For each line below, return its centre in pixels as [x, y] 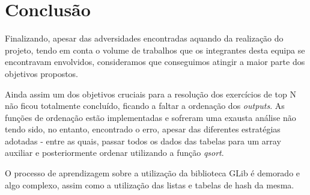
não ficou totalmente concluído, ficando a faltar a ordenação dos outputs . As [145, 106]
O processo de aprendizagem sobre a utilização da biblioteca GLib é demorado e [153, 173]
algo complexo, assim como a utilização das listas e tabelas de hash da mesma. [150, 184]
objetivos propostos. [42, 73]
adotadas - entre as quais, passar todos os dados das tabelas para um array [143, 141]
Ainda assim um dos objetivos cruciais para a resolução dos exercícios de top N [150, 94]
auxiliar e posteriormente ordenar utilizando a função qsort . [114, 153]
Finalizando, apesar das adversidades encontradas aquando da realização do [144, 38]
